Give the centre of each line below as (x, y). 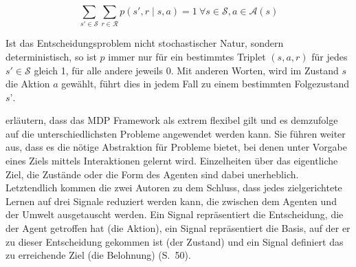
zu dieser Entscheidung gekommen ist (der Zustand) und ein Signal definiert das (175, 241)
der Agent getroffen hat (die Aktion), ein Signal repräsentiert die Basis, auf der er (178, 228)
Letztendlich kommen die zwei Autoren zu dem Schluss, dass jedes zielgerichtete (174, 188)
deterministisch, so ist (51, 56)
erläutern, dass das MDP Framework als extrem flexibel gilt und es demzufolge (172, 120)
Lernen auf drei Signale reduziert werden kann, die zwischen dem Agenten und (171, 201)
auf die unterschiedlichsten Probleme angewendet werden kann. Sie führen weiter (176, 133)
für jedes (330, 56)
